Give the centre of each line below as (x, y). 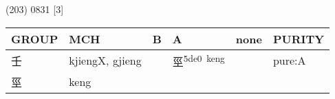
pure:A (289, 60)
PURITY (299, 38)
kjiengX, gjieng (105, 60)
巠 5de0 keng (198, 60)
